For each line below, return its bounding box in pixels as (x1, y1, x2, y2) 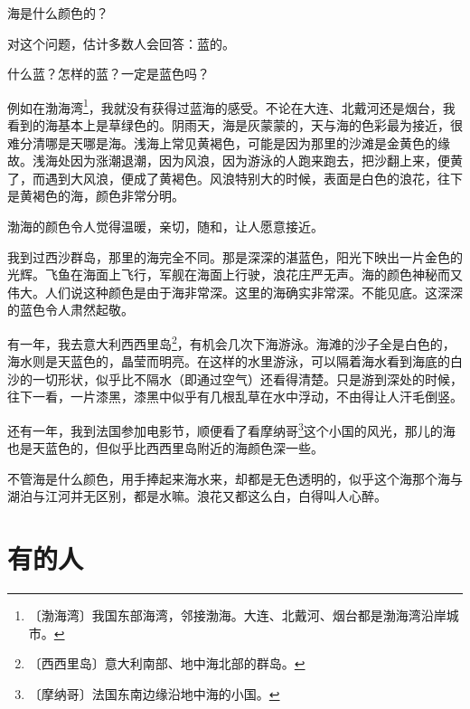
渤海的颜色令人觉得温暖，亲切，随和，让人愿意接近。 (7, 217, 324, 235)
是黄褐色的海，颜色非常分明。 (7, 186, 184, 205)
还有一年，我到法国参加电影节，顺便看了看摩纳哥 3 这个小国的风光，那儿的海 (7, 419, 456, 440)
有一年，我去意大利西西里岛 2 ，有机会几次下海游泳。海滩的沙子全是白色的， (7, 331, 456, 353)
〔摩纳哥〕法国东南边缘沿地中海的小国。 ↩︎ (28, 684, 280, 703)
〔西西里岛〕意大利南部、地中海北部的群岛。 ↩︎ (28, 654, 305, 673)
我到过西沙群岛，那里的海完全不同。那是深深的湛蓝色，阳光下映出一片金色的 (7, 247, 463, 266)
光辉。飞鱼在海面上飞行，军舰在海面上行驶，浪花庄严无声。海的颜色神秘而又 (7, 265, 463, 284)
